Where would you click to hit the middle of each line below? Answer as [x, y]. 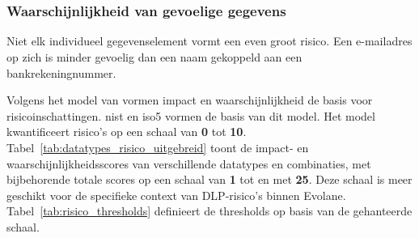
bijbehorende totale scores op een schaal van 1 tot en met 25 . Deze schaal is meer [209, 179]
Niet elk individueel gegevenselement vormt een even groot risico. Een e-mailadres [209, 41]
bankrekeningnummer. [61, 72]
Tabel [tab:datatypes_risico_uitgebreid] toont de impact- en [158, 148]
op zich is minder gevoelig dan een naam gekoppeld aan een [154, 57]
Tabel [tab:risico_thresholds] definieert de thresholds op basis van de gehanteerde [209, 211]
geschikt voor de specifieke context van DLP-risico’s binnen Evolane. [176, 195]
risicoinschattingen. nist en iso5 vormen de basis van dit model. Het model [191, 115]
